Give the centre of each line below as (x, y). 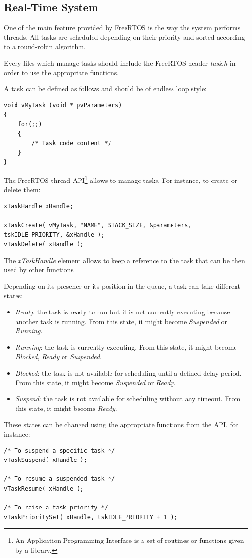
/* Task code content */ (71, 143)
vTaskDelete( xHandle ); (44, 244)
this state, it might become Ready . (66, 408)
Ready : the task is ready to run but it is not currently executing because (123, 312)
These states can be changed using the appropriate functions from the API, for (121, 424)
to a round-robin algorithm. (45, 46)
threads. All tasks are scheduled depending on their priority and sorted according (125, 37)
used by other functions (39, 270)
